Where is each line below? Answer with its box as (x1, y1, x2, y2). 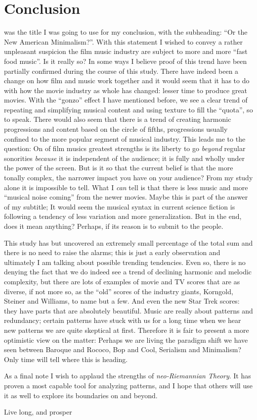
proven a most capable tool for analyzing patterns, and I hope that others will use (4, 380, 253, 390)
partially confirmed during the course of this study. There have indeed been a (4, 65, 239, 76)
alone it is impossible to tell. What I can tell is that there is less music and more (4, 182, 248, 192)
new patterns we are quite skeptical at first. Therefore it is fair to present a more (4, 324, 249, 335)
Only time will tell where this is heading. (4, 354, 128, 364)
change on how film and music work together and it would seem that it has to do (4, 75, 250, 86)
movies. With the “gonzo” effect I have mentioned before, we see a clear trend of (4, 95, 248, 105)
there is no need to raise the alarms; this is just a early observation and (4, 247, 220, 258)
